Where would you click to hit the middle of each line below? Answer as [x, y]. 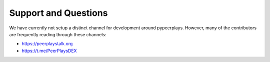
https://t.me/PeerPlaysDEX [49, 51]
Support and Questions [58, 13]
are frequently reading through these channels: [58, 34]
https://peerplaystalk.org [47, 44]
